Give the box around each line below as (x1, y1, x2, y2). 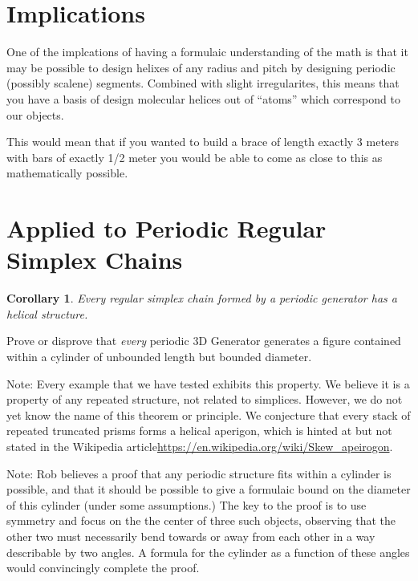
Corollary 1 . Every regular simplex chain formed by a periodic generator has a (6, 290, 397, 307)
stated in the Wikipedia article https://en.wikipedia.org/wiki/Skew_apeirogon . (6, 437, 393, 454)
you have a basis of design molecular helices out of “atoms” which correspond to (6, 90, 400, 107)
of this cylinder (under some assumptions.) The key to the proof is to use (6, 496, 367, 513)
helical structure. (6, 305, 88, 322)
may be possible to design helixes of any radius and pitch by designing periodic (6, 59, 396, 75)
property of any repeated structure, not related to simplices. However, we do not (6, 391, 403, 408)
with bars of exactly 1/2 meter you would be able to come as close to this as (6, 148, 383, 165)
